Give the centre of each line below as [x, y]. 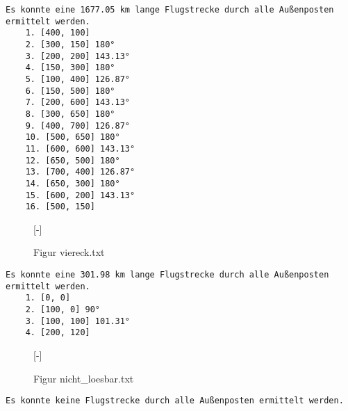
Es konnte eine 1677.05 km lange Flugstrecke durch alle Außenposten [170, 10]
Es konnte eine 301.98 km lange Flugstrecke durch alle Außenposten [167, 275]
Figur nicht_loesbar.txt [84, 378]
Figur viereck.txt [69, 252]
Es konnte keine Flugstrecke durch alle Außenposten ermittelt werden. [175, 401]
